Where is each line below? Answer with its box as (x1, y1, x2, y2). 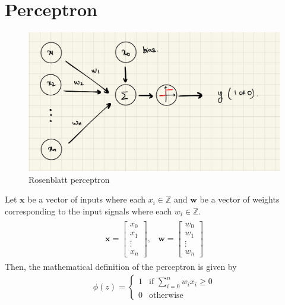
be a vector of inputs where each (27, 193, 146, 206)
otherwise (149, 291, 183, 300)
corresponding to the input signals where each (5, 205, 172, 217)
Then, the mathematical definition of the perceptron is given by (5, 260, 237, 273)
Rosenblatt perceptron (28, 173, 110, 185)
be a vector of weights (199, 193, 280, 206)
